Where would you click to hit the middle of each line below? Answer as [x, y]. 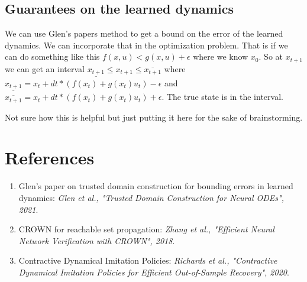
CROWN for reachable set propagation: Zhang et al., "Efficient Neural [146, 229]
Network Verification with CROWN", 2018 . [97, 240]
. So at [271, 56]
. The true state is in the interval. [222, 97]
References [50, 158]
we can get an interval [45, 68]
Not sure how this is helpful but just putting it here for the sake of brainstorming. [154, 117]
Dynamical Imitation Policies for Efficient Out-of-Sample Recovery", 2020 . [154, 272]
